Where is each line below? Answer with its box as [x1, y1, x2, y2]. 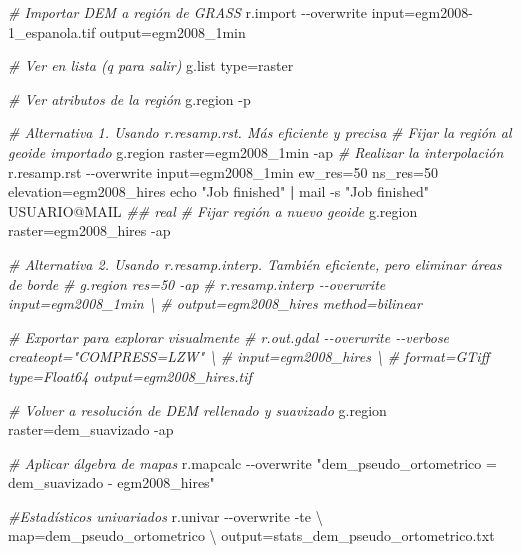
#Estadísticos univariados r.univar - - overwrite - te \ [8, 505, 323, 526]
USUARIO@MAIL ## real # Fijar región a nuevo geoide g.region [8, 200, 418, 221]
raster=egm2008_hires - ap [8, 220, 171, 241]
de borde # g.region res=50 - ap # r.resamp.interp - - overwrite [8, 273, 386, 294]
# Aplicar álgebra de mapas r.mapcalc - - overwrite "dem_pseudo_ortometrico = [8, 452, 497, 473]
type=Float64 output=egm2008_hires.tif [8, 365, 252, 386]
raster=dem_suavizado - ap [8, 419, 174, 440]
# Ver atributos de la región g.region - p [8, 88, 251, 109]
